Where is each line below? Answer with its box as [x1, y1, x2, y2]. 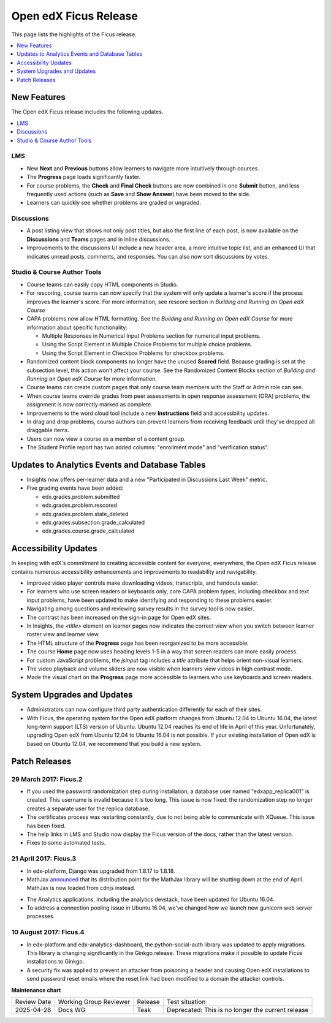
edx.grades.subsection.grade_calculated [42, 519, 145, 527]
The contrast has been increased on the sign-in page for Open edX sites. [26, 614, 211, 621]
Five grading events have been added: [26, 484, 124, 492]
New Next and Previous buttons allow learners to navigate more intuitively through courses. [26, 164, 260, 172]
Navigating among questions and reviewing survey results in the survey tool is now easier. [26, 605, 254, 612]
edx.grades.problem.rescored [42, 501, 118, 509]
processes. [26, 913, 55, 920]
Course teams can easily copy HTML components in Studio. [26, 281, 178, 288]
